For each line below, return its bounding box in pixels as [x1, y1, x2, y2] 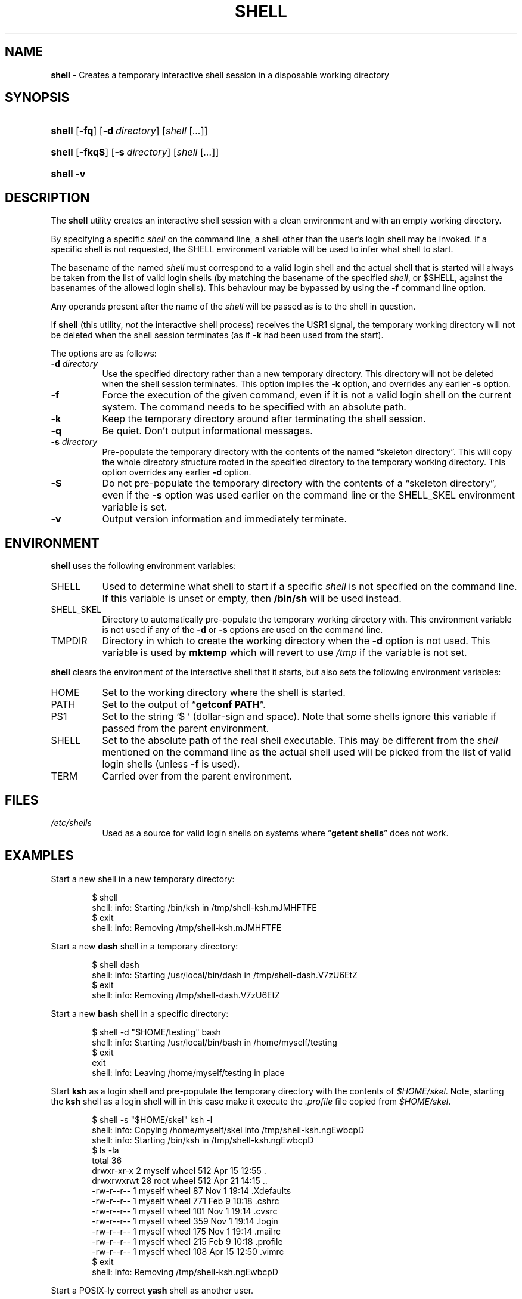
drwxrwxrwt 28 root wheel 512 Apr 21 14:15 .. [92, 1175, 268, 1186]
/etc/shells [51, 817, 92, 828]
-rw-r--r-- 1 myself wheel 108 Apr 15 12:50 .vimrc [92, 1246, 284, 1257]
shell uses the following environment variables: [51, 561, 236, 571]
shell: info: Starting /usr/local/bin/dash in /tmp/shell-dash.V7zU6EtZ [92, 969, 358, 980]
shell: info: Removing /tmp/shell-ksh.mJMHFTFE [92, 922, 282, 933]
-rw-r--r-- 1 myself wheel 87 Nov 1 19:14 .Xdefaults [92, 1185, 291, 1196]
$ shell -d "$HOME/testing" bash [92, 1026, 221, 1037]
